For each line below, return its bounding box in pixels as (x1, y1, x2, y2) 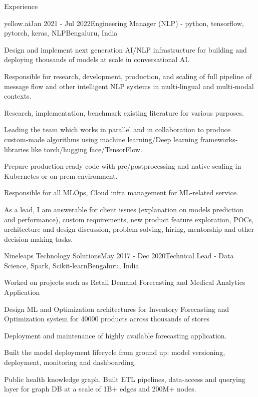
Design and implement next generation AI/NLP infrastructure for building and (4, 44, 247, 55)
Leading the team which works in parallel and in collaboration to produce (4, 124, 230, 135)
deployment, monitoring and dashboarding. (4, 357, 136, 367)
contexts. (4, 91, 32, 101)
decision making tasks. (4, 233, 73, 244)
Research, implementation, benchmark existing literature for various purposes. (4, 107, 244, 118)
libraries (4, 144, 29, 154)
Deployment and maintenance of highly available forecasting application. (4, 330, 227, 340)
